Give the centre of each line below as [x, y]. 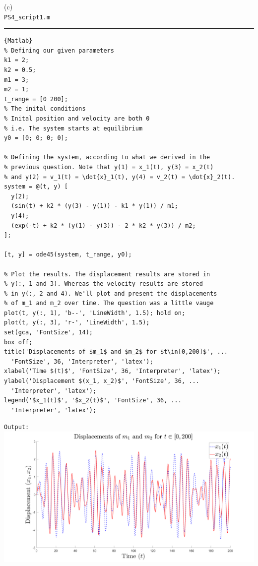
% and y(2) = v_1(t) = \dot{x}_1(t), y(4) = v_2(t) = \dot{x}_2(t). [120, 177]
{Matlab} [18, 41]
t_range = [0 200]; [36, 99]
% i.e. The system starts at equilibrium [73, 128]
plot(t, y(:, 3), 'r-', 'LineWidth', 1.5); [77, 323]
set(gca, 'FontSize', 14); [48, 333]
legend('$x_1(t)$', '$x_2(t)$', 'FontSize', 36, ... [93, 401]
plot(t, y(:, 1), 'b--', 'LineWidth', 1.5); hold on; [95, 313]
